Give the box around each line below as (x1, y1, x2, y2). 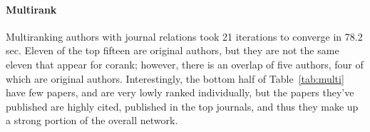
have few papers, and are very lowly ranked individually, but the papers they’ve (6, 85, 354, 100)
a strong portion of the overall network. (6, 113, 178, 128)
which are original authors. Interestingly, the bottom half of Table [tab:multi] (6, 71, 344, 86)
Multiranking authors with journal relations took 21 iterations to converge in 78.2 (6, 29, 363, 44)
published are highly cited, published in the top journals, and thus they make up (6, 98, 359, 113)
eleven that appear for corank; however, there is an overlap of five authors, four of (6, 56, 364, 71)
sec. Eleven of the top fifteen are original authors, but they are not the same (6, 43, 339, 58)
